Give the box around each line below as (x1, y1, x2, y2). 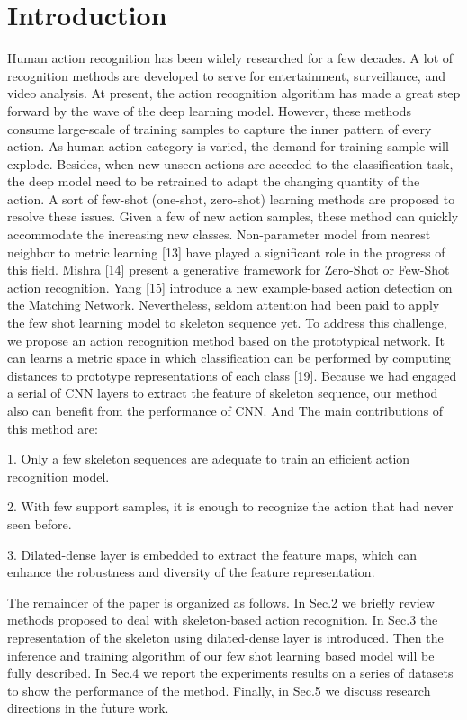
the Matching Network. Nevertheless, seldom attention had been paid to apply (7, 295, 440, 314)
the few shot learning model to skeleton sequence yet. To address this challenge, (7, 313, 447, 332)
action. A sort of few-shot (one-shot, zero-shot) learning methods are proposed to (7, 189, 455, 208)
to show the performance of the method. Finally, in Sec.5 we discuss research (7, 680, 431, 699)
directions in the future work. (7, 698, 169, 717)
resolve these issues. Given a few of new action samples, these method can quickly (7, 207, 459, 226)
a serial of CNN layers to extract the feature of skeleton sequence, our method (7, 383, 438, 402)
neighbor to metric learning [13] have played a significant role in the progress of (7, 242, 445, 261)
